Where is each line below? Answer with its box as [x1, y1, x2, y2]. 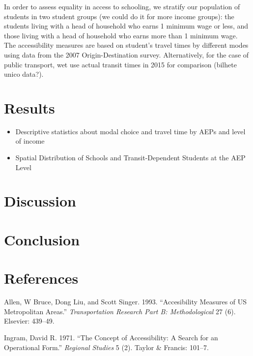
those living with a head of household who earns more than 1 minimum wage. [4, 30, 238, 40]
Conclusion [4, 229, 80, 249]
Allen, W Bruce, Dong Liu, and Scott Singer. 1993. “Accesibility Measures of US [4, 297, 247, 307]
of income [15, 136, 45, 146]
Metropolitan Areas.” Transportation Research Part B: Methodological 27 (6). [4, 306, 236, 316]
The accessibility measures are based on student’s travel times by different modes [4, 40, 249, 50]
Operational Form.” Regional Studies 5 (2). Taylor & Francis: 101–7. [4, 342, 209, 352]
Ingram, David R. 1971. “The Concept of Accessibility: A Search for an [4, 332, 218, 342]
